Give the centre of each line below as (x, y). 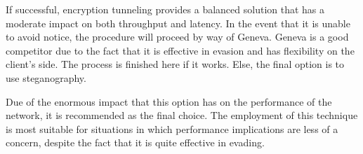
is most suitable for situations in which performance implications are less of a (172, 128)
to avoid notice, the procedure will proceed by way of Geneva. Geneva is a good (177, 37)
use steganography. (46, 77)
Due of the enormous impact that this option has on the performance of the (169, 101)
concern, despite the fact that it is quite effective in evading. (135, 142)
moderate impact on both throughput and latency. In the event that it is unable (178, 23)
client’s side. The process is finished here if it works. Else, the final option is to (175, 64)
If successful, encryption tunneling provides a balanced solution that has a (165, 9)
